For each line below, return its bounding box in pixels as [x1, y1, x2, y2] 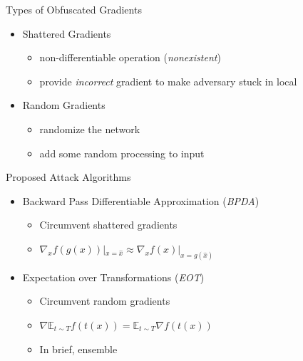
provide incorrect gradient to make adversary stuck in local [39, 73, 297, 88]
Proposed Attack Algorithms [6, 169, 131, 184]
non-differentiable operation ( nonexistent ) [39, 50, 221, 65]
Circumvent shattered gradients [39, 217, 178, 232]
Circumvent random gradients [39, 293, 170, 308]
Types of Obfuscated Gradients [6, 2, 142, 16]
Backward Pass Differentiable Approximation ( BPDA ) [22, 193, 260, 208]
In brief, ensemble [39, 341, 118, 356]
